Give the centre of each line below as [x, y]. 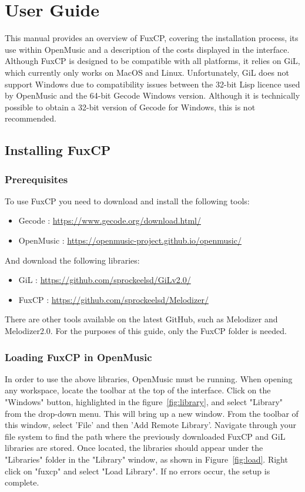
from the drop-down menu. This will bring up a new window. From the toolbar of [152, 413]
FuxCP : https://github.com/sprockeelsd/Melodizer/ [113, 299]
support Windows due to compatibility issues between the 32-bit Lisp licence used [152, 84]
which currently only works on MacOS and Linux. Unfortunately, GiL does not [147, 72]
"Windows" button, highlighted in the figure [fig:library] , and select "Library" [144, 402]
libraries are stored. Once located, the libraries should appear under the [134, 448]
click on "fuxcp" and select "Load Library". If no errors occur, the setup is [138, 471]
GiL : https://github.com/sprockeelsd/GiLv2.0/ [105, 280]
